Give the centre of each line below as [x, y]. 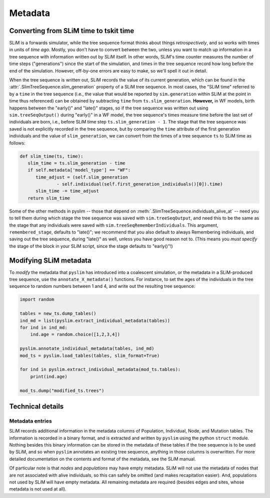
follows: [17, 143]
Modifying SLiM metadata [50, 260]
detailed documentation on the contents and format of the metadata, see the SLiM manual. [102, 459]
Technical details [36, 406]
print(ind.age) [49, 376]
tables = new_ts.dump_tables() [58, 313]
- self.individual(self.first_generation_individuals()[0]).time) [140, 184]
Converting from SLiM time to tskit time [72, 31]
